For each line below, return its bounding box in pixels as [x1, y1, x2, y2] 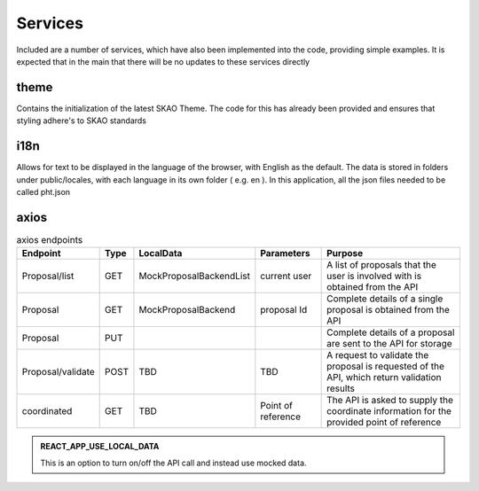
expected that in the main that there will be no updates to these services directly [16, 56, 310, 66]
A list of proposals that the [326, 259, 436, 271]
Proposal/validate [21, 366, 95, 378]
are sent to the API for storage [326, 338, 452, 350]
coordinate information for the [326, 405, 452, 417]
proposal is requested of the [326, 360, 445, 372]
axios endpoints [16, 234, 83, 246]
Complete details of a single [326, 292, 444, 305]
